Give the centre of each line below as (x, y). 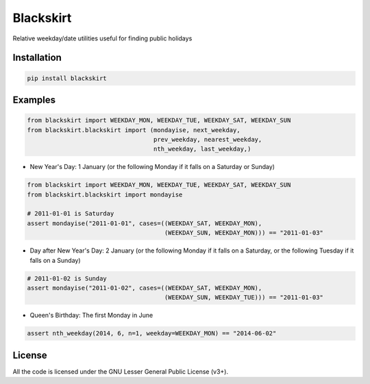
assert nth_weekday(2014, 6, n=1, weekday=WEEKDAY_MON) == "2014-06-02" (152, 333)
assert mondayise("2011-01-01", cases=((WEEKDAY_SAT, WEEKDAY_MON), (145, 223)
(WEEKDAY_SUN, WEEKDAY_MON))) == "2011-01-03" (244, 233)
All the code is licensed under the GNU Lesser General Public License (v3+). (121, 371)
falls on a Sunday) (56, 260)
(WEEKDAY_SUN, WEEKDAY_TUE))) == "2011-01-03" (244, 297)
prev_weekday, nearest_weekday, (208, 139)
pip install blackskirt (67, 78)
